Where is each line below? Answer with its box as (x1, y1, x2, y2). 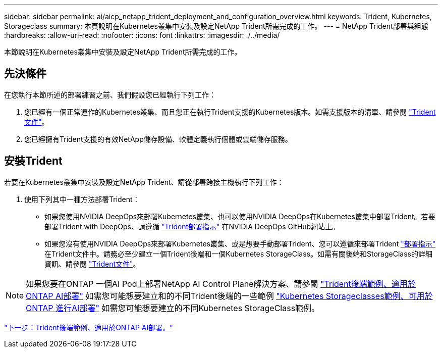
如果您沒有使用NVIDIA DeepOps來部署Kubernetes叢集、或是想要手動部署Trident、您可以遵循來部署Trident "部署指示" (44, 239, 436, 248)
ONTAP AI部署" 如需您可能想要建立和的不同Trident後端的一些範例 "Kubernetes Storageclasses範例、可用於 (26, 290, 433, 301)
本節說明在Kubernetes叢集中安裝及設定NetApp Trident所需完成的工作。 (4, 47, 242, 56)
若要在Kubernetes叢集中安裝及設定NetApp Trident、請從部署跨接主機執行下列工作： (4, 177, 284, 186)
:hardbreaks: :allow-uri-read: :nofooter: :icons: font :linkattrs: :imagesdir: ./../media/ (4, 31, 280, 39)
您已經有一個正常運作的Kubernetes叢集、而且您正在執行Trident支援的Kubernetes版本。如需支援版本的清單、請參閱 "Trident (24, 107, 436, 116)
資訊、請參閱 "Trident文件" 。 (44, 259, 140, 268)
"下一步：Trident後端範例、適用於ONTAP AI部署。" (4, 323, 173, 332)
